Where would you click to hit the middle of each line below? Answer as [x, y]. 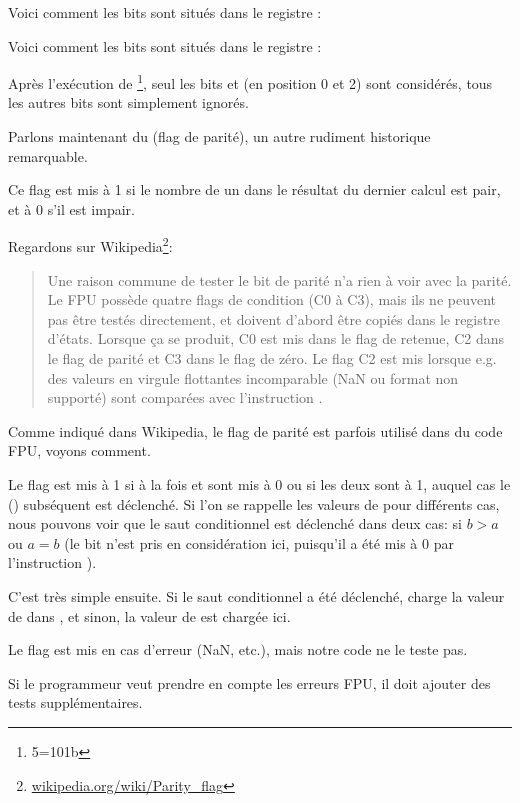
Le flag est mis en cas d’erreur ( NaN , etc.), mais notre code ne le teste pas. [238, 649]
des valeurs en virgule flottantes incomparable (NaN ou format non [253, 377]
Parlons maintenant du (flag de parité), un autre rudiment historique [219, 136]
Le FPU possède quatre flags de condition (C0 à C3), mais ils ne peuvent [271, 299]
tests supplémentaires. [75, 702]
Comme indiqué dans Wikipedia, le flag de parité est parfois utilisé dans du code [255, 430]
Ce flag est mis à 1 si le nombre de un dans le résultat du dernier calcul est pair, [254, 189]
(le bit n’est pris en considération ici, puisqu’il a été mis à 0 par [259, 542]
